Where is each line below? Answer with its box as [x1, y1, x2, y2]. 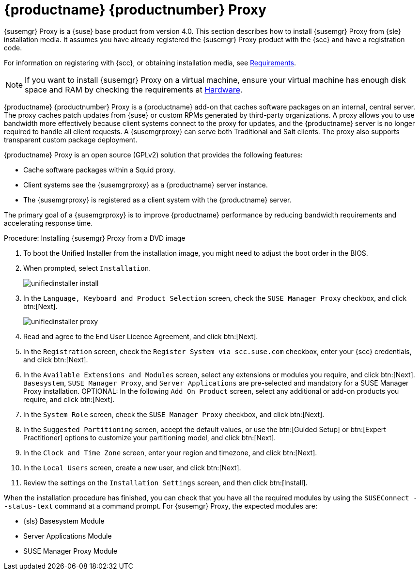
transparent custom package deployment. [4, 135, 138, 144]
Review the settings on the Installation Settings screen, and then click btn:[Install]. [23, 478, 308, 487]
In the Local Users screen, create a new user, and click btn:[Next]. [23, 463, 241, 472]
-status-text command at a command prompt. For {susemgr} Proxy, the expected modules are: [4, 501, 318, 510]
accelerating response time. [4, 218, 93, 227]
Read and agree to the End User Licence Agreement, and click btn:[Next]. [23, 332, 258, 341]
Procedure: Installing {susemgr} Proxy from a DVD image [4, 233, 186, 242]
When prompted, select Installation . [23, 264, 151, 272]
